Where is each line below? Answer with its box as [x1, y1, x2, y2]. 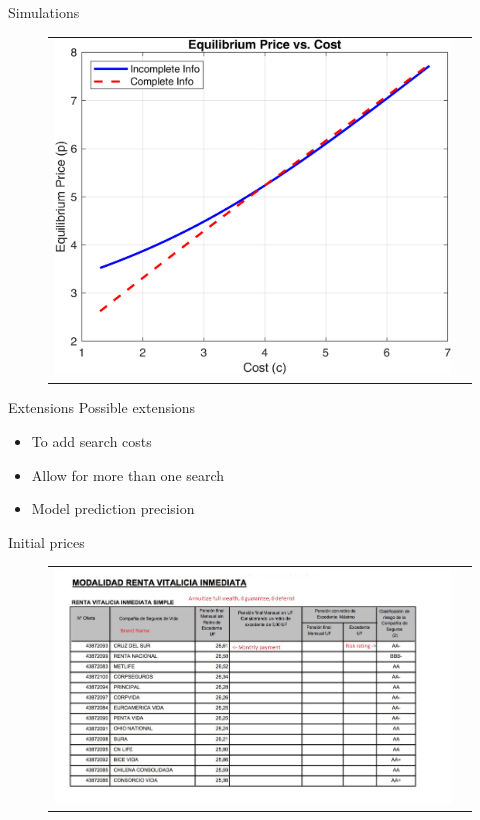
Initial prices [8, 531, 85, 552]
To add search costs [31, 431, 152, 452]
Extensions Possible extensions [8, 397, 196, 418]
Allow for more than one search [31, 464, 225, 485]
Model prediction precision [31, 498, 195, 519]
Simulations [8, 2, 80, 22]
